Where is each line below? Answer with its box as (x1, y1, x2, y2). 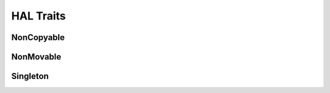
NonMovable (11, 52, 62, 62)
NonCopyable (11, 32, 65, 43)
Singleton (11, 71, 49, 81)
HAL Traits (11, 9, 66, 22)
